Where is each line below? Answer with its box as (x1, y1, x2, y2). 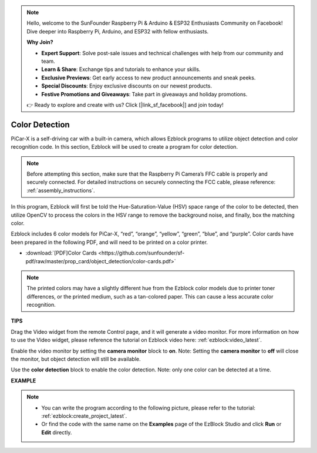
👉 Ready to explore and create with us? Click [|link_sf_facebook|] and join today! (26, 101, 224, 108)
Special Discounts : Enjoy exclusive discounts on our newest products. (41, 82, 213, 89)
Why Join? (26, 39, 53, 46)
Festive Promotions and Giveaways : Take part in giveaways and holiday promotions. (41, 90, 248, 98)
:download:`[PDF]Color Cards (25, 250, 97, 257)
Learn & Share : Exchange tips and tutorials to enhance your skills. (41, 66, 201, 73)
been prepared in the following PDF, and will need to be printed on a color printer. (11, 239, 208, 246)
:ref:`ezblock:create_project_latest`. (41, 412, 127, 420)
